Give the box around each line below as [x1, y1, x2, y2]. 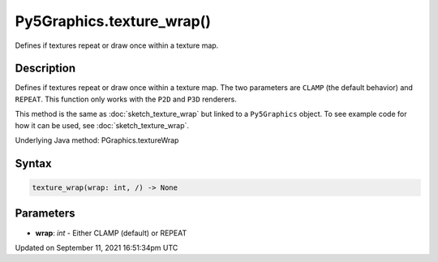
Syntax [15, 157, 52, 170]
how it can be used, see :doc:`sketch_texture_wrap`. [15, 120, 190, 130]
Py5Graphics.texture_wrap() [15, 12, 211, 30]
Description [15, 62, 76, 75]
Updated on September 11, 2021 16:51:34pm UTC [15, 243, 178, 252]
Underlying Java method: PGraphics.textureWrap [15, 135, 179, 145]
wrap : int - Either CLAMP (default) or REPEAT [35, 228, 187, 238]
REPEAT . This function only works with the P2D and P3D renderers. [15, 94, 237, 104]
